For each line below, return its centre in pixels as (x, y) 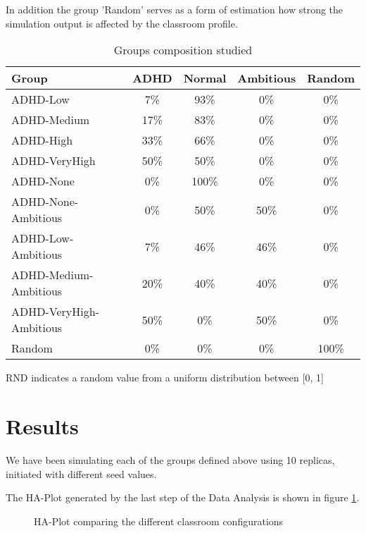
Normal (205, 78)
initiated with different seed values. (81, 473)
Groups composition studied (183, 50)
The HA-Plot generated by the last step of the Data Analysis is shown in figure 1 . (183, 497)
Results (42, 425)
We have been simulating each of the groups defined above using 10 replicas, (170, 459)
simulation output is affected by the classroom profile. (122, 23)
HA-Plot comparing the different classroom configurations (159, 521)
